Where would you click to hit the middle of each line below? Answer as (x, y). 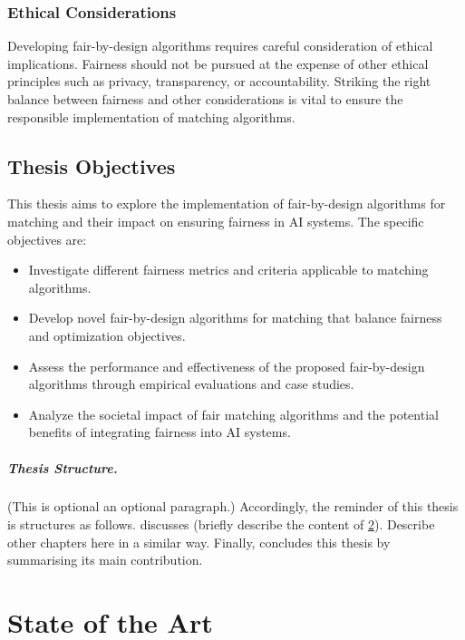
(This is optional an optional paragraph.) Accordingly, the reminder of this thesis (233, 506)
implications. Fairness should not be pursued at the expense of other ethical (218, 63)
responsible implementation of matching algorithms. (151, 116)
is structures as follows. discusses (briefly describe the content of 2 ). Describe (221, 524)
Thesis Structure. (63, 467)
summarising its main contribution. (105, 560)
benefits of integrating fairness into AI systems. (160, 432)
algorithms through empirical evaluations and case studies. (191, 384)
